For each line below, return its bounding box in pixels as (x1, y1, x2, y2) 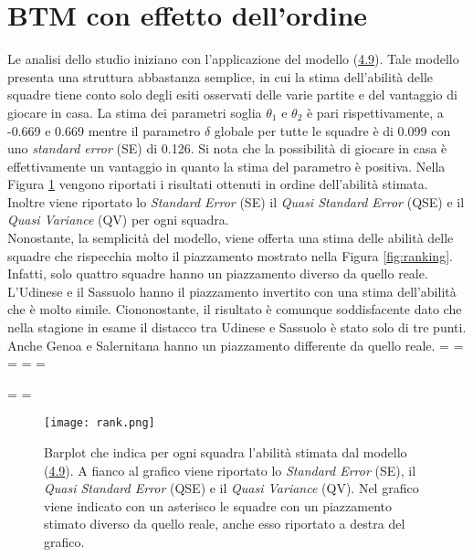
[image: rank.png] (44, 416, 155, 430)
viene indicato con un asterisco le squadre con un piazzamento (44, 496, 393, 515)
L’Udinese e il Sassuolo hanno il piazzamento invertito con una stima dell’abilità (7, 281, 457, 300)
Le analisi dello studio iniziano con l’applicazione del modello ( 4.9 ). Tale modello (7, 49, 459, 68)
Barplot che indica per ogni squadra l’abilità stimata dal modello (44, 443, 407, 462)
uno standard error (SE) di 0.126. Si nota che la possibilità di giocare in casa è (7, 139, 447, 158)
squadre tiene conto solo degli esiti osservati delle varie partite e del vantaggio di (7, 85, 457, 104)
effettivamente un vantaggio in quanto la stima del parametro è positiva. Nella (7, 156, 446, 175)
